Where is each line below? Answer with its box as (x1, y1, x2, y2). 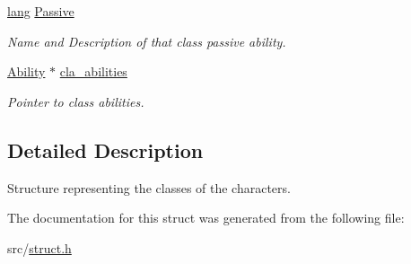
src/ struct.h (7, 238, 72, 257)
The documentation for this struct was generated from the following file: (7, 208, 405, 227)
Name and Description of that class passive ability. (7, 31, 286, 50)
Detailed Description (7, 136, 204, 163)
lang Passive (7, 2, 74, 20)
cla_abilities (59, 62, 127, 81)
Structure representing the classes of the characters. (7, 178, 291, 197)
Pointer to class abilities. (7, 92, 144, 110)
